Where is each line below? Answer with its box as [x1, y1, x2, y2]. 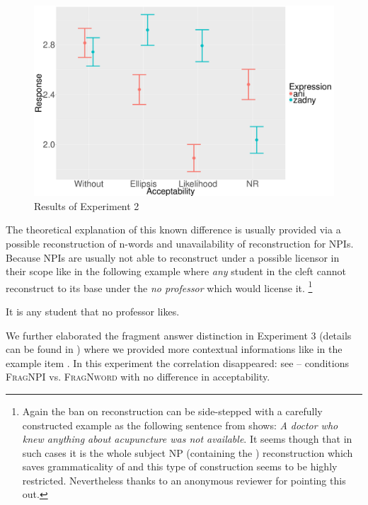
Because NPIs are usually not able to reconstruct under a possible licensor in [6, 250, 340, 265]
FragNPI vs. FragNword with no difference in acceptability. [6, 369, 270, 384]
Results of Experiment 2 [34, 198, 139, 213]
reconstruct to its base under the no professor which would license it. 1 [6, 278, 313, 295]
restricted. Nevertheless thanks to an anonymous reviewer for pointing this [22, 472, 346, 487]
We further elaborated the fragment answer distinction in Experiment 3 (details [6, 327, 352, 342]
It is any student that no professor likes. [6, 303, 180, 318]
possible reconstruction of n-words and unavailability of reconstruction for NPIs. [6, 236, 354, 250]
